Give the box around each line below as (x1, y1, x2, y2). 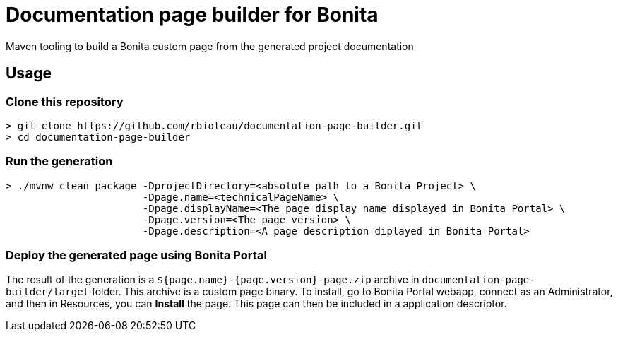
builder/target (6, 286, 90, 298)
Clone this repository (6, 94, 124, 109)
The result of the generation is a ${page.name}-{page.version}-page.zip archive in (6, 273, 420, 286)
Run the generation (6, 154, 113, 169)
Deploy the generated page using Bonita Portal (6, 248, 267, 263)
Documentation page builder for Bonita (6, 3, 379, 27)
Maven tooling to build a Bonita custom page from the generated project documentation (6, 40, 414, 52)
